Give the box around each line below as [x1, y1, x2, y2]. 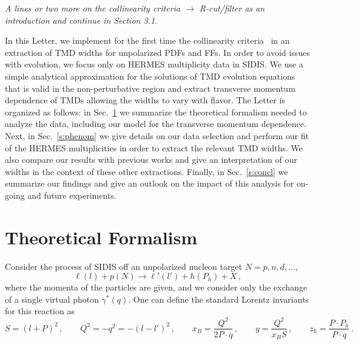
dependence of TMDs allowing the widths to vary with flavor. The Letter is [5, 94, 285, 106]
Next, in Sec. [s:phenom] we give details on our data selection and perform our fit [5, 129, 309, 142]
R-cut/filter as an [199, 2, 265, 14]
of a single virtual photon [5, 292, 99, 305]
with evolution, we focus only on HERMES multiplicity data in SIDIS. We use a [5, 58, 303, 71]
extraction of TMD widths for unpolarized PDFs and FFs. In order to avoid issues [5, 46, 310, 58]
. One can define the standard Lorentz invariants [128, 292, 309, 305]
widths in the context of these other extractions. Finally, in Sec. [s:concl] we [5, 165, 288, 177]
